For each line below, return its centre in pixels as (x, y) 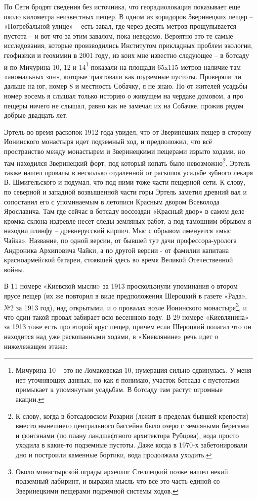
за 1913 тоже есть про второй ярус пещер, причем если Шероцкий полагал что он (128, 326)
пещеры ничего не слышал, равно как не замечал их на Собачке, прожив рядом (124, 105)
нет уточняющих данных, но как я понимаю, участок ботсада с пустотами (127, 379)
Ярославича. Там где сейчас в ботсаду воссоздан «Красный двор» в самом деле (124, 211)
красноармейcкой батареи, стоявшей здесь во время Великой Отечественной (119, 260)
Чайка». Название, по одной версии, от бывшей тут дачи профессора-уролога (120, 240)
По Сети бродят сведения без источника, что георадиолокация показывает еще (122, 6)
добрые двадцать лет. (36, 115)
